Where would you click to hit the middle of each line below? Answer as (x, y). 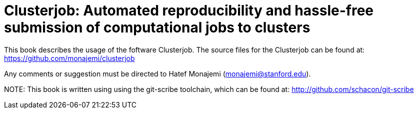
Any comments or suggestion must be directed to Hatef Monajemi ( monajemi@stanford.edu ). (157, 73)
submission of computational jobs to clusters (157, 27)
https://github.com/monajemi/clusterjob (69, 58)
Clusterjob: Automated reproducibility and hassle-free (189, 10)
